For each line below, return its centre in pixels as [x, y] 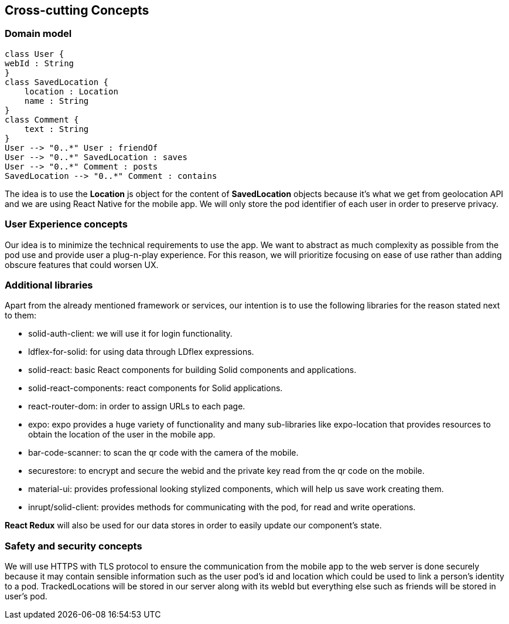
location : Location [71, 91]
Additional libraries [49, 285]
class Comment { [42, 119]
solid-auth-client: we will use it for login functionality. [130, 334]
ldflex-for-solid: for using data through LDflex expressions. [141, 352]
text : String [57, 129]
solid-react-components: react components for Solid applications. [156, 388]
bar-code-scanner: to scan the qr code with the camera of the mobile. [163, 453]
